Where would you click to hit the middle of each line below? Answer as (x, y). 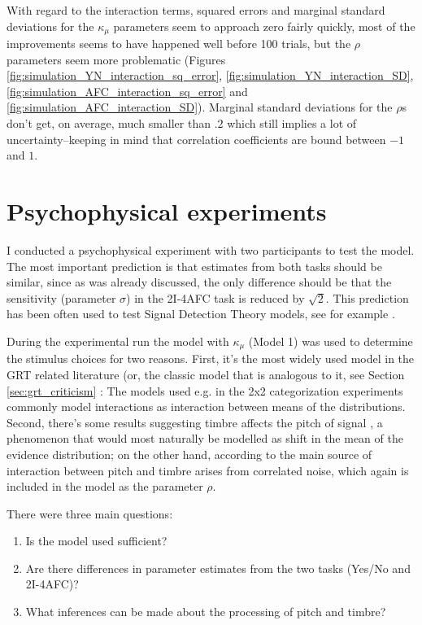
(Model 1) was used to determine (331, 341)
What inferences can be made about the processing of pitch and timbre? (206, 612)
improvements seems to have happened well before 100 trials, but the (179, 44)
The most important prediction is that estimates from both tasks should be (194, 266)
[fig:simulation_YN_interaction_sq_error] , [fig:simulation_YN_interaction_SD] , (210, 75)
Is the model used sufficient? (96, 541)
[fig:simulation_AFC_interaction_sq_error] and (127, 91)
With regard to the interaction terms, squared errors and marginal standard (196, 10)
